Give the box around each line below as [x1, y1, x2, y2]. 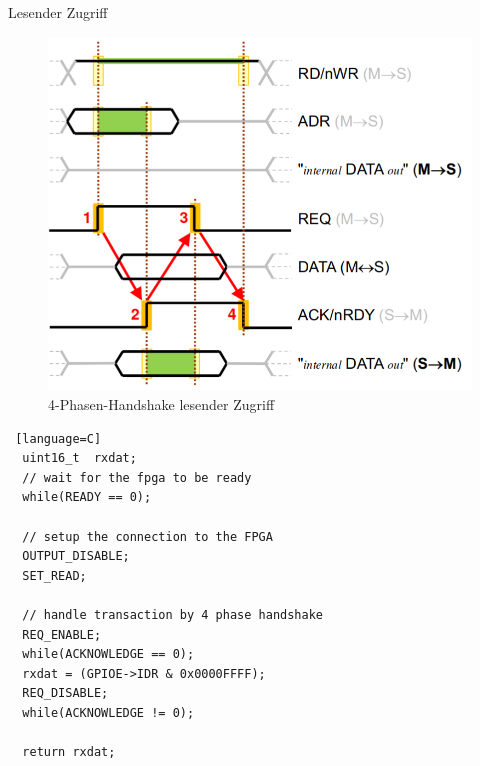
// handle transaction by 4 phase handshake [22, 608, 323, 622]
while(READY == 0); [22, 490, 152, 505]
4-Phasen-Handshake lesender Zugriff [48, 394, 275, 415]
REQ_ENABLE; [22, 627, 102, 642]
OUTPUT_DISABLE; [22, 549, 130, 564]
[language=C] [15, 431, 102, 446]
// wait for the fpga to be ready [22, 470, 252, 485]
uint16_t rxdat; [22, 451, 137, 466]
